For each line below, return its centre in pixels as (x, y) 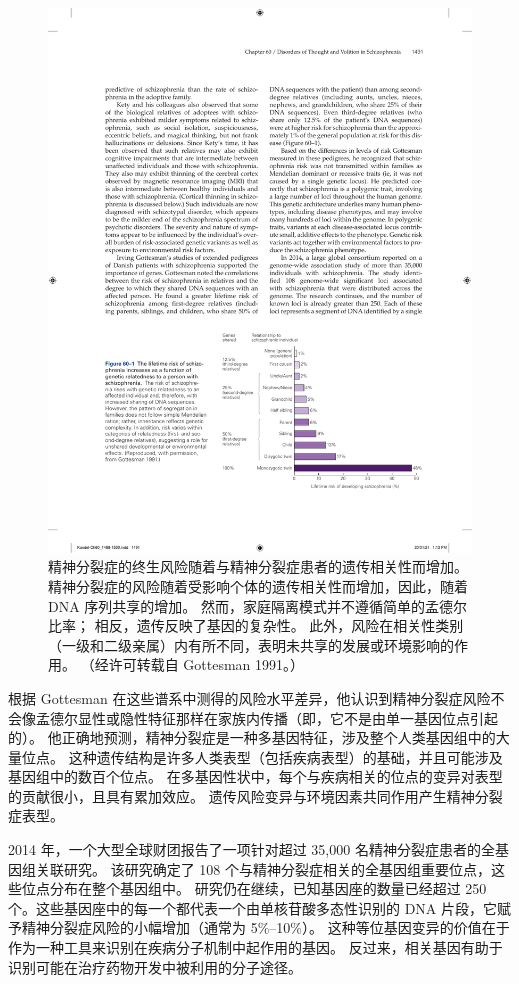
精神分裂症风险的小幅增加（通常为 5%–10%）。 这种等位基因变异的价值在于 (265, 927)
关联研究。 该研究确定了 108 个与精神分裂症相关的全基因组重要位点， (263, 868)
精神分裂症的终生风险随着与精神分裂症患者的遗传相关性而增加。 (258, 566)
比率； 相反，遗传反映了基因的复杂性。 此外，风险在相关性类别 (256, 625)
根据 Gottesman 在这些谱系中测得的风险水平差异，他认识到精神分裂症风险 (249, 697)
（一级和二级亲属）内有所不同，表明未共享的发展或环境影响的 (251, 644)
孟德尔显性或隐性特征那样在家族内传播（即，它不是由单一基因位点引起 (266, 717)
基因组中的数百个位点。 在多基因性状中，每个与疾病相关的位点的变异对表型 (255, 776)
